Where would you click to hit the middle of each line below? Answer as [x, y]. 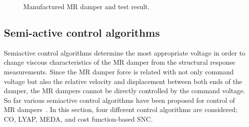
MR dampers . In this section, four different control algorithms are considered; [121, 109]
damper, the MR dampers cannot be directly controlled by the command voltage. [124, 91]
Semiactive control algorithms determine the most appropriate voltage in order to [125, 52]
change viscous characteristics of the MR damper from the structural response [120, 62]
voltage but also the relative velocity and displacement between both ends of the [123, 81]
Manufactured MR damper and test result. [87, 6]
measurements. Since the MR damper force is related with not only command [119, 71]
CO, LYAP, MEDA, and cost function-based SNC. [78, 119]
